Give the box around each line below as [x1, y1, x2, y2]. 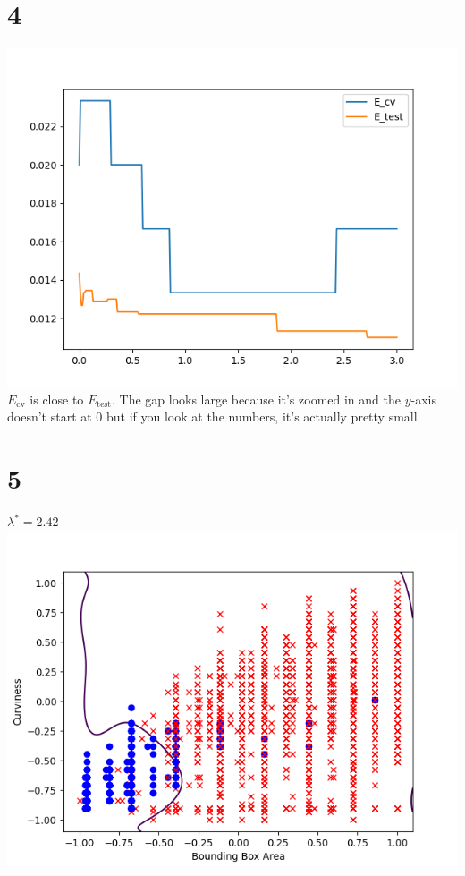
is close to [30, 389, 84, 408]
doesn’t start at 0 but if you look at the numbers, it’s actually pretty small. [7, 407, 421, 426]
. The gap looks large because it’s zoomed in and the [111, 389, 401, 408]
